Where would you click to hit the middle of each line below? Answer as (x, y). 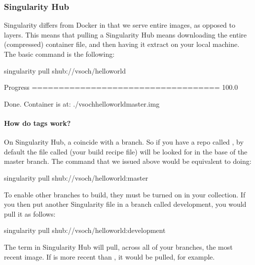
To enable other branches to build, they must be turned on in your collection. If (125, 194)
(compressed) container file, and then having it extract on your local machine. (122, 44)
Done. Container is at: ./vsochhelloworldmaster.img (82, 103)
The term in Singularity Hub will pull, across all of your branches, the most (118, 246)
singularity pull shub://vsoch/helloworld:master (76, 177)
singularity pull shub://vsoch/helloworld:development (85, 230)
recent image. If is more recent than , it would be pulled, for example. (109, 256)
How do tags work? (37, 123)
